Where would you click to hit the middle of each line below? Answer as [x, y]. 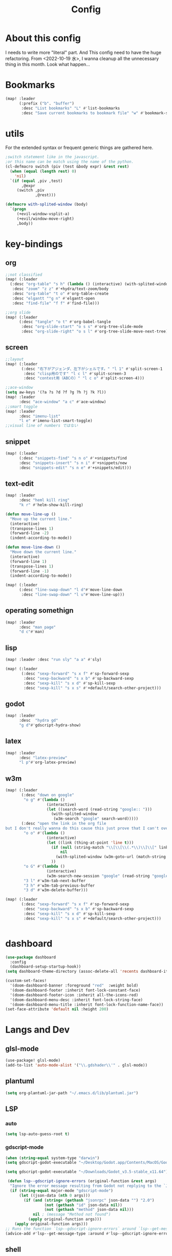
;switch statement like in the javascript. [52, 157]
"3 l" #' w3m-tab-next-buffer [55, 881]
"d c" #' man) [31, 632]
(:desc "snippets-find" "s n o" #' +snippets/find [73, 458]
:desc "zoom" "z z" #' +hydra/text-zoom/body [60, 289]
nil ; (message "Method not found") [72, 1215]
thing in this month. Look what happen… [48, 64]
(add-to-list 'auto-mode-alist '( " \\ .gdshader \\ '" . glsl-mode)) [76, 1065]
